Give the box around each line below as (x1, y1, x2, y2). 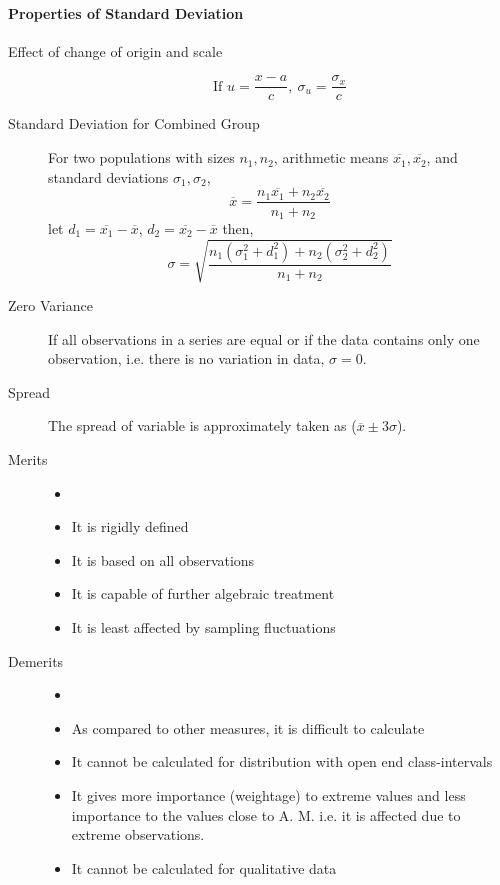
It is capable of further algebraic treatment (71, 583, 335, 604)
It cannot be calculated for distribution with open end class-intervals (71, 751, 493, 772)
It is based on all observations (71, 549, 255, 570)
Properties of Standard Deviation (8, 2, 244, 23)
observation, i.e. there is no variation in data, (48, 348, 325, 369)
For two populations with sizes (48, 147, 235, 168)
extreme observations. (71, 824, 205, 845)
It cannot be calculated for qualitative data (71, 857, 337, 878)
